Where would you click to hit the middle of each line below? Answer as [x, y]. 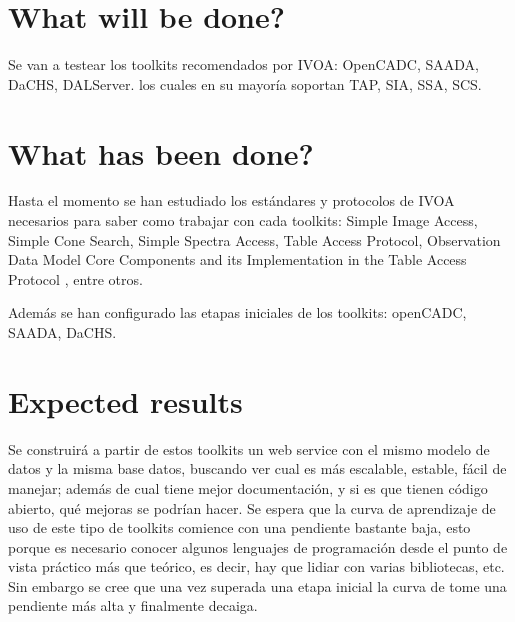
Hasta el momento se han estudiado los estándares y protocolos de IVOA [231, 200]
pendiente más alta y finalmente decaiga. [133, 605]
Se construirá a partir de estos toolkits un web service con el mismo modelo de [249, 448]
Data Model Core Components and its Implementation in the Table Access [237, 259]
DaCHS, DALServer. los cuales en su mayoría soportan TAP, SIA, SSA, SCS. [245, 83]
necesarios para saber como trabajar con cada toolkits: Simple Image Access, [243, 220]
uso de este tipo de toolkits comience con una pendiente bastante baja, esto [239, 527]
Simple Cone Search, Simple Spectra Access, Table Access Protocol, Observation [254, 239]
